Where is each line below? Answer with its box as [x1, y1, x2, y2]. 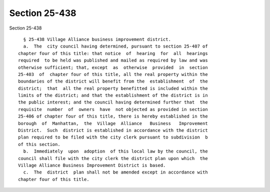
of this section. [18, 141, 60, 147]
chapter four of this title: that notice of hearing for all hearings [18, 50, 208, 56]
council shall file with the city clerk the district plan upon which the [18, 155, 208, 161]
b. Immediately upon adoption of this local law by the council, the [23, 148, 208, 154]
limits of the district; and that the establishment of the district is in [18, 92, 208, 98]
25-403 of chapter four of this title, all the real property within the [18, 71, 208, 77]
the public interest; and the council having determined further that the [18, 99, 208, 105]
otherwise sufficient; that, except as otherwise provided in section [18, 64, 208, 70]
